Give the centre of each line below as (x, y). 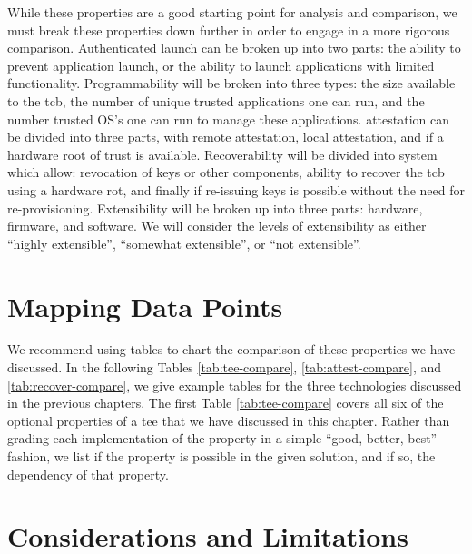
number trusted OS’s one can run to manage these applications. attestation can (229, 119)
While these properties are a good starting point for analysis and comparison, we (232, 12)
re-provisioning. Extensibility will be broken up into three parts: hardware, (215, 208)
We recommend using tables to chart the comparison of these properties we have (231, 349)
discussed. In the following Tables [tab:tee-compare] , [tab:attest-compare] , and (225, 367)
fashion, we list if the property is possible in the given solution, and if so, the (221, 456)
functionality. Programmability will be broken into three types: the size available (231, 83)
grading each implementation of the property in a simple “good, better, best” (222, 438)
